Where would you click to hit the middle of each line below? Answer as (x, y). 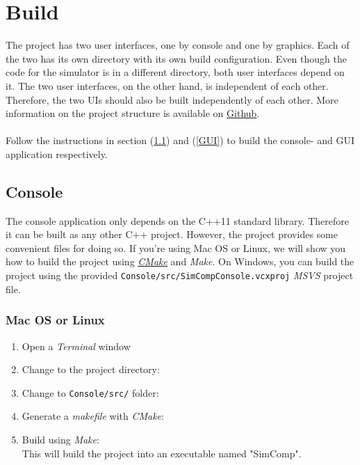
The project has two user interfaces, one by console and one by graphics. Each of (178, 45)
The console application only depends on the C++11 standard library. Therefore (177, 220)
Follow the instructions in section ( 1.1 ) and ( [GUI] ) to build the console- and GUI (180, 140)
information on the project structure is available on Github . (133, 113)
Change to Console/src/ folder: (90, 392)
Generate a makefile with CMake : (93, 416)
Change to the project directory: (91, 369)
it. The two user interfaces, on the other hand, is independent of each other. (167, 85)
